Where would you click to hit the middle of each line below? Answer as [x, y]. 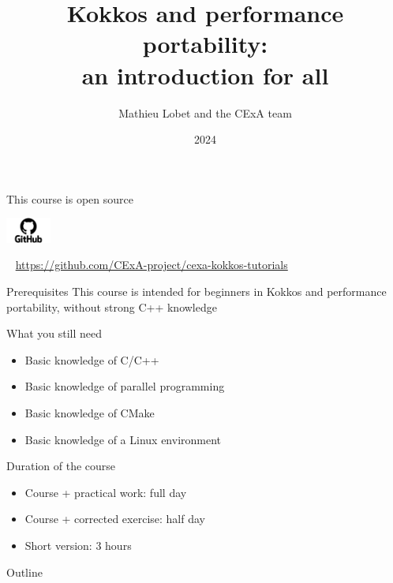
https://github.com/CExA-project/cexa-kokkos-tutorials [152, 265]
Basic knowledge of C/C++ [92, 359]
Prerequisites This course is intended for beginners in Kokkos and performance [196, 291]
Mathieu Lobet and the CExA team [205, 112]
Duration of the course [61, 466]
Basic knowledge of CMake [90, 412]
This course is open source [70, 198]
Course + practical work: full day [106, 492]
